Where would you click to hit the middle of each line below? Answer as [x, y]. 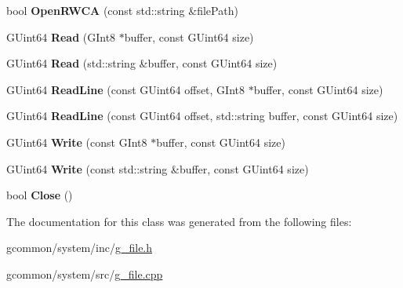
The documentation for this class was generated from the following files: [179, 221]
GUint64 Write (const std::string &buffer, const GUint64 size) [158, 168]
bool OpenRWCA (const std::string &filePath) [122, 10]
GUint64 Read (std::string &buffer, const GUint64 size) [142, 63]
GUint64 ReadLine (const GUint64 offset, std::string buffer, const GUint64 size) [202, 116]
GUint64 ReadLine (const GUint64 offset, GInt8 [125, 89]
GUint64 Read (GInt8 [61, 36]
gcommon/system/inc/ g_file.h [80, 248]
